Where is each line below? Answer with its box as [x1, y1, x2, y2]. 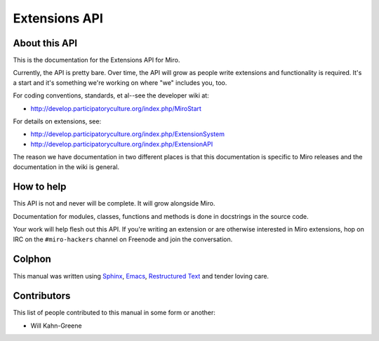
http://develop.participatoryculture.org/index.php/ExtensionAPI [30, 140, 213, 148]
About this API [13, 37, 77, 49]
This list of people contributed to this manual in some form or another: [13, 309, 215, 317]
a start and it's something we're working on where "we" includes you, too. [13, 78, 227, 87]
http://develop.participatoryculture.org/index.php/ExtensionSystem [30, 130, 225, 138]
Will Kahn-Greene [30, 321, 82, 330]
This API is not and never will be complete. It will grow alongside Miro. [13, 199, 215, 208]
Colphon [13, 253, 52, 265]
